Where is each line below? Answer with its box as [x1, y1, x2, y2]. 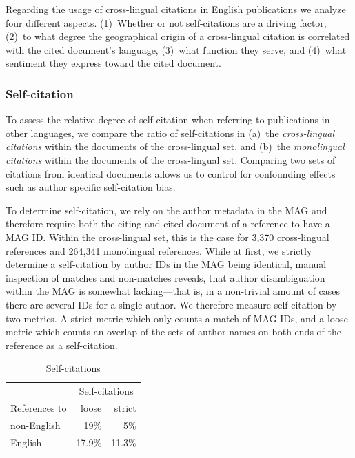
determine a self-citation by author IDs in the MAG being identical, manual [6, 257, 327, 271]
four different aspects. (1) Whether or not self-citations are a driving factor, [6, 15, 327, 30]
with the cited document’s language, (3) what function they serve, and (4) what [6, 42, 347, 56]
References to [10, 400, 67, 415]
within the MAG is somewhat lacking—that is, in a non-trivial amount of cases [6, 284, 341, 298]
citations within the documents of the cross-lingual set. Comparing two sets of [6, 152, 336, 167]
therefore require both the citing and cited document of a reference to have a [6, 216, 330, 231]
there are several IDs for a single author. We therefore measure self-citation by [6, 297, 337, 311]
